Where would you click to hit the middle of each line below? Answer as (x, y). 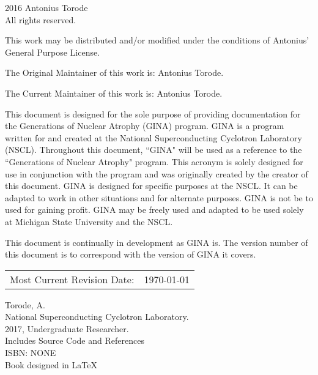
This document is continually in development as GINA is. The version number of (157, 242)
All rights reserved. (41, 19)
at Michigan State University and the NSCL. (89, 221)
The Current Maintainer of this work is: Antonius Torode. (114, 93)
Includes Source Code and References (75, 340)
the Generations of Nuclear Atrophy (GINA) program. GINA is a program (145, 126)
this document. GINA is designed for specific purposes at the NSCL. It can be (151, 186)
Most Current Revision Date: (72, 279)
